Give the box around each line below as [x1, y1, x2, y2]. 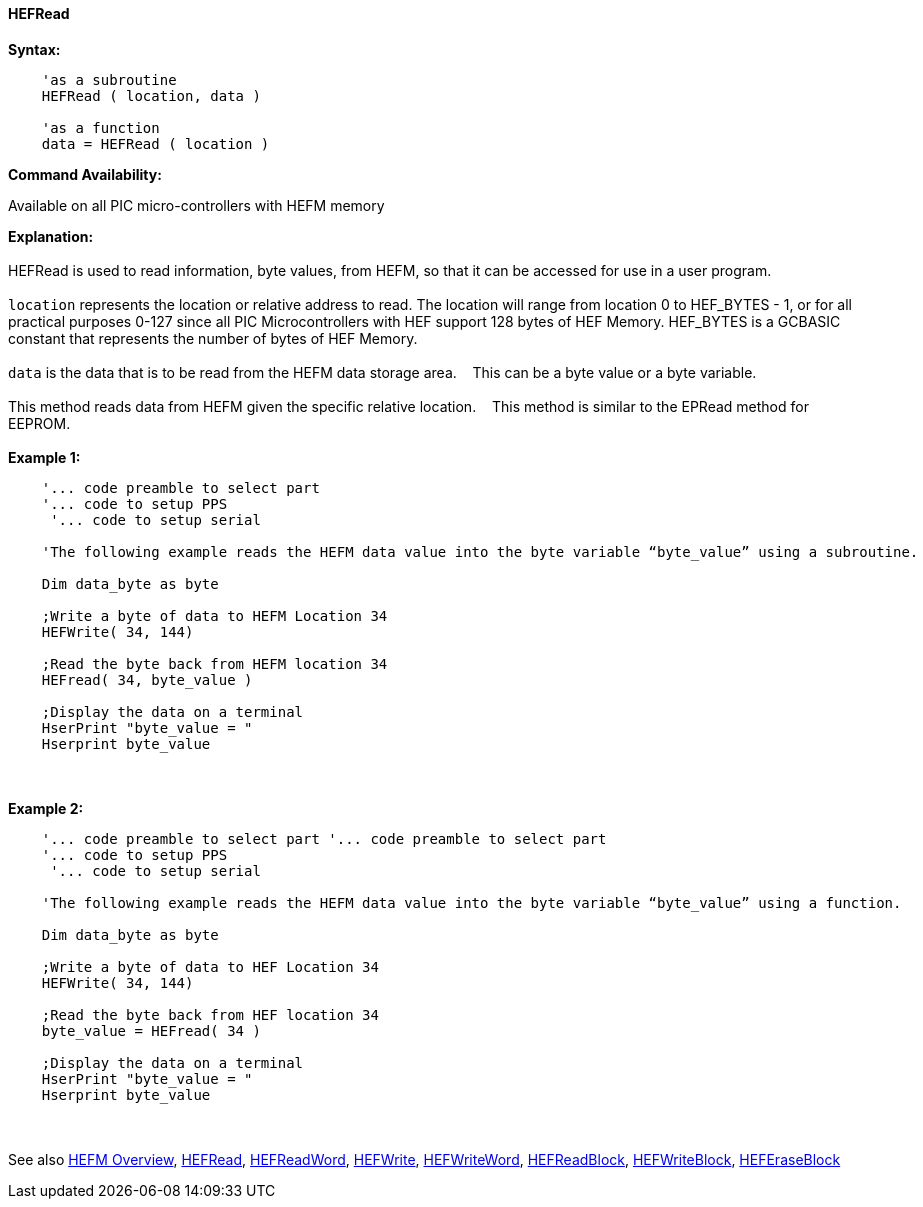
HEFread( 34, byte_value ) [41, 671, 253, 688]
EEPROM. [8, 414, 71, 432]
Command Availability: [8, 165, 162, 183]
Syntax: [8, 40, 61, 58]
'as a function [41, 119, 160, 136]
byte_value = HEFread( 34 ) [41, 1022, 261, 1039]
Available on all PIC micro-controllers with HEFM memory [8, 196, 385, 214]
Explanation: [8, 227, 94, 245]
